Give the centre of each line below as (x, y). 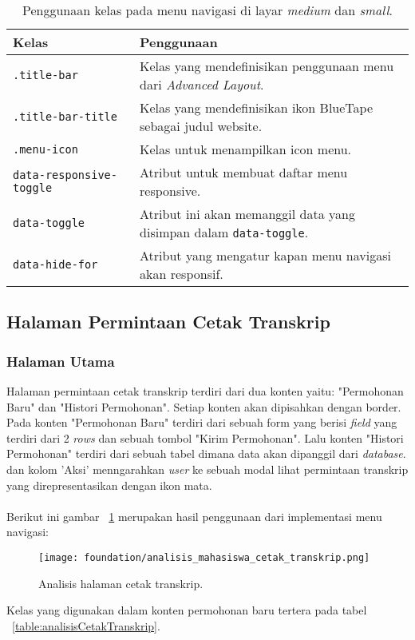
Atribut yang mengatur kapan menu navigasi (265, 255)
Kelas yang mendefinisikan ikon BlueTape (257, 107)
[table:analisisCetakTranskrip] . (86, 625)
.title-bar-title (65, 117)
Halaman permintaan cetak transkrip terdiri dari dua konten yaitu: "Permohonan (205, 391)
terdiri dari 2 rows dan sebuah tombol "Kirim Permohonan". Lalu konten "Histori (205, 437)
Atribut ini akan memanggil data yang (247, 214)
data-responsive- (65, 175)
